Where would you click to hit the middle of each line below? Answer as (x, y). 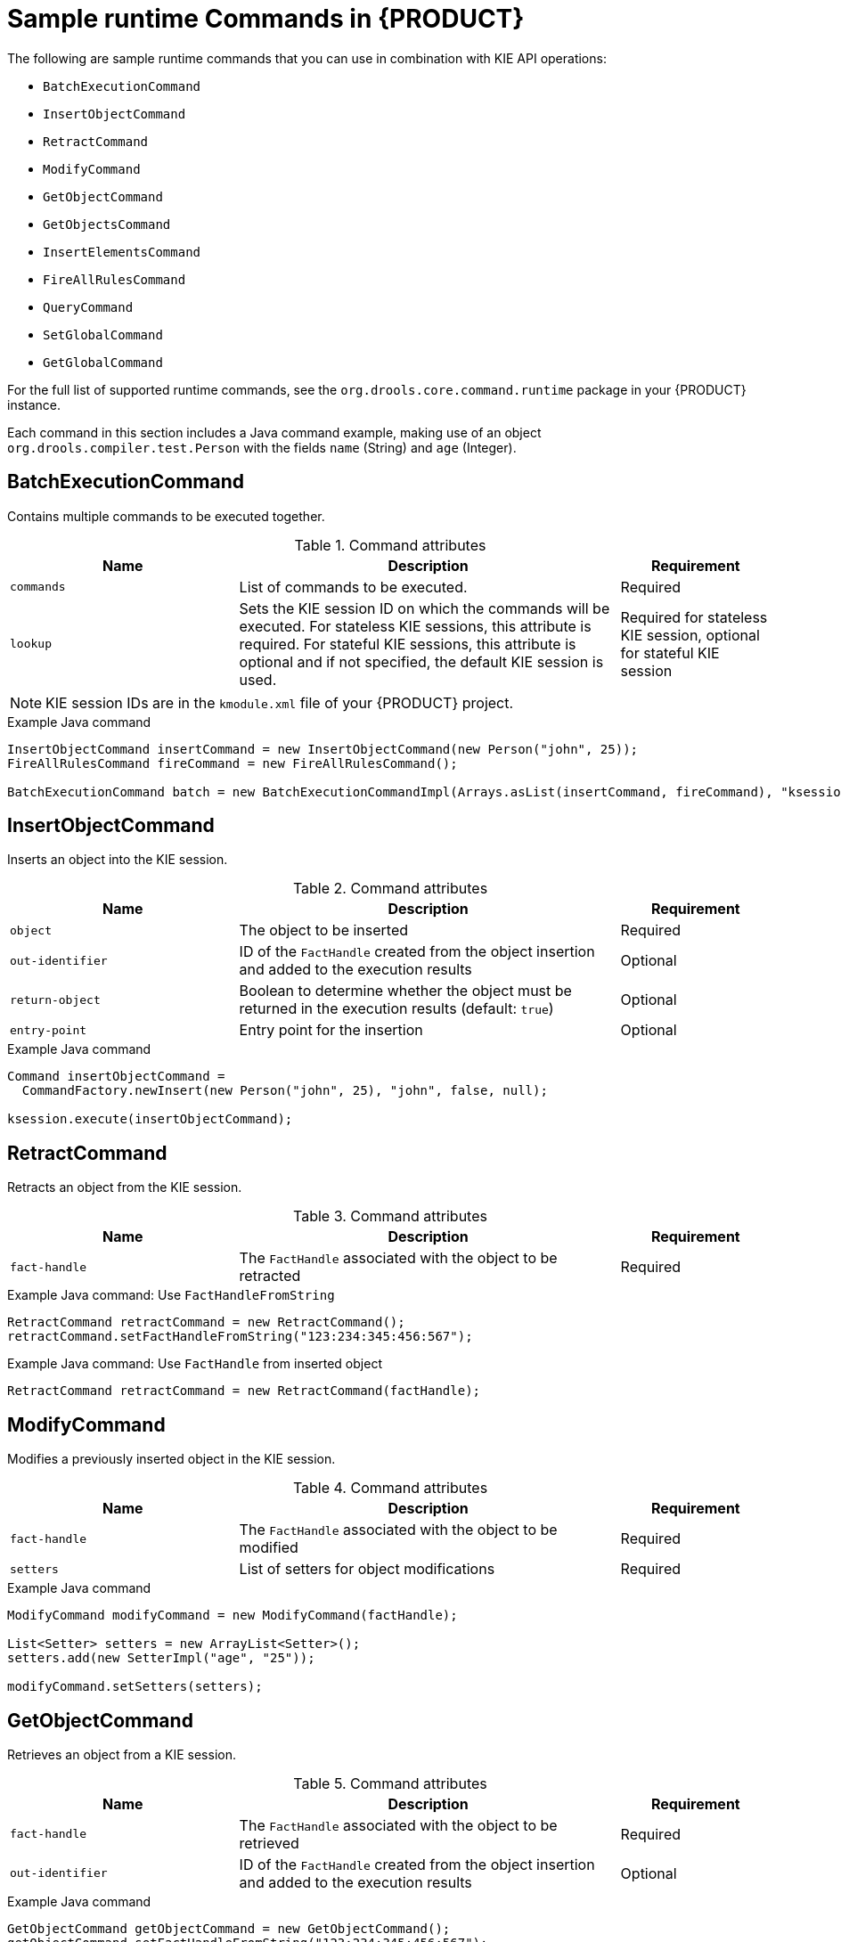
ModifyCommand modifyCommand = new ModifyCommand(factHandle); (233, 1616)
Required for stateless (694, 617)
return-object (55, 1000)
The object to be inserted (324, 930)
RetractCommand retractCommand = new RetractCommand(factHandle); (244, 1391)
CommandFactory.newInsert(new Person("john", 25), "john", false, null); (285, 1091)
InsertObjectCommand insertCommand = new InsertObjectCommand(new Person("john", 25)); (323, 749)
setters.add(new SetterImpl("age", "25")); (161, 1658)
